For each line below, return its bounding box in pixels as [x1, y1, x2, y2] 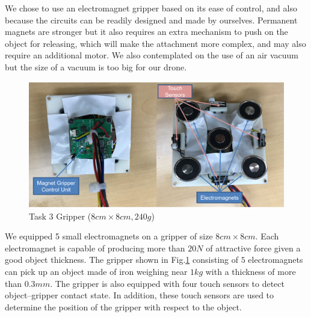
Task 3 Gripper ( [29, 209, 91, 222]
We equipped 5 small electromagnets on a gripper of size [5, 230, 213, 242]
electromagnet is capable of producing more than [5, 241, 185, 254]
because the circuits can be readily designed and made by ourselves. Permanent [5, 13, 298, 26]
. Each [255, 230, 279, 242]
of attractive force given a [206, 241, 301, 254]
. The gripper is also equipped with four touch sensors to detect [50, 277, 285, 289]
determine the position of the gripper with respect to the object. [5, 300, 242, 313]
